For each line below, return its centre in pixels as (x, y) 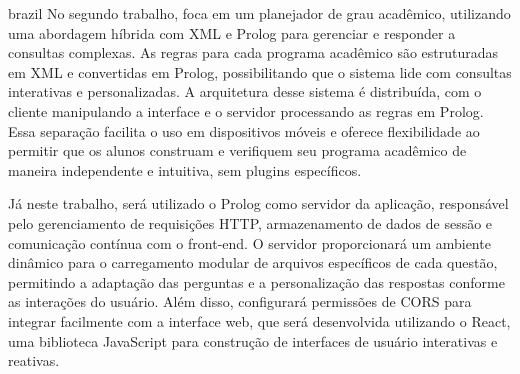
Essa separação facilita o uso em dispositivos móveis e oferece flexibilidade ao (244, 130)
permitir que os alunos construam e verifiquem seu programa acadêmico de (237, 150)
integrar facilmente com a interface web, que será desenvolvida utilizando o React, (259, 320)
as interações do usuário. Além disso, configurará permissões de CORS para (240, 301)
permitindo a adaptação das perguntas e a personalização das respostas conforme (256, 281)
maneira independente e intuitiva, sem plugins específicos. (185, 169)
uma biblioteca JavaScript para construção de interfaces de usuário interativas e (253, 340)
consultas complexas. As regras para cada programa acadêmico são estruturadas (253, 52)
